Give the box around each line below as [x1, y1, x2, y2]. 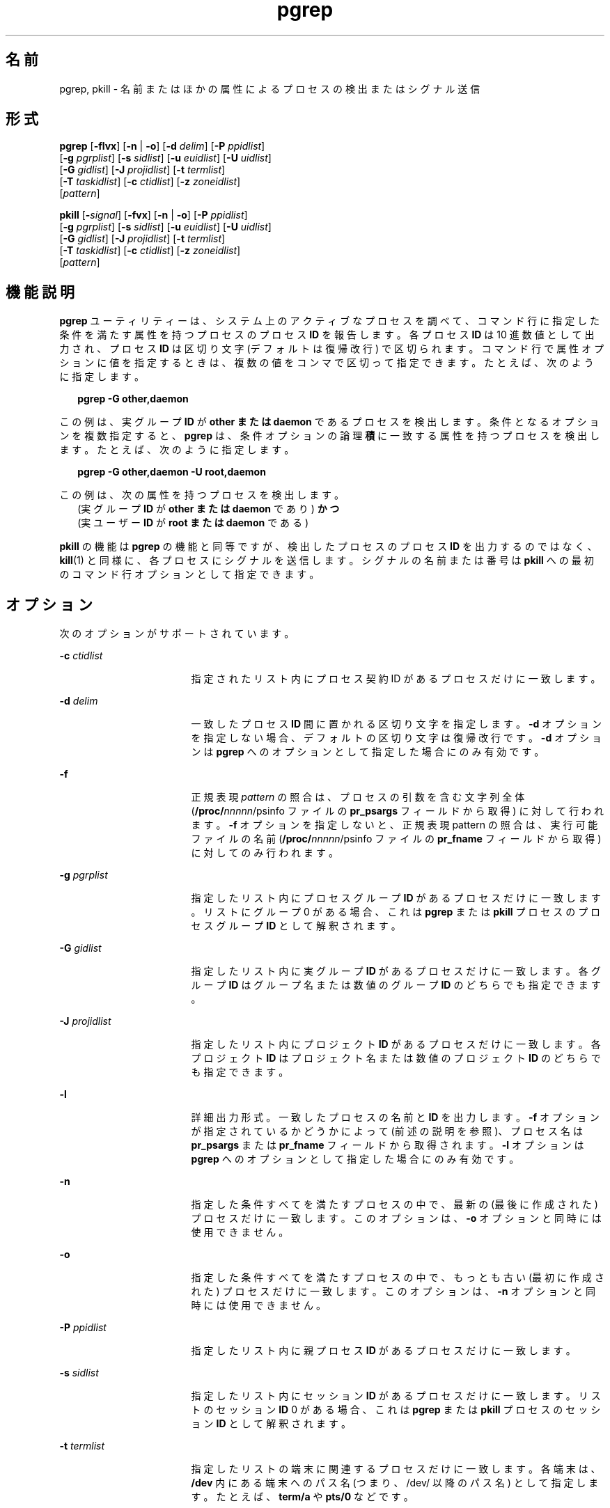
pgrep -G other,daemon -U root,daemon [77, 466, 266, 478]
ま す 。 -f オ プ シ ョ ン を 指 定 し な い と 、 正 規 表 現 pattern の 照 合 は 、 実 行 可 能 [191, 819, 598, 831]
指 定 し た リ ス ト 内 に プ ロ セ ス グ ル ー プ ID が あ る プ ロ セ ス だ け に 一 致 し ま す [191, 892, 601, 904]
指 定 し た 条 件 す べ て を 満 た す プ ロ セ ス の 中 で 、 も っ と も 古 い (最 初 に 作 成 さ [191, 1271, 604, 1284]
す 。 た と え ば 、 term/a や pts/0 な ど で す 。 [191, 1491, 414, 1503]
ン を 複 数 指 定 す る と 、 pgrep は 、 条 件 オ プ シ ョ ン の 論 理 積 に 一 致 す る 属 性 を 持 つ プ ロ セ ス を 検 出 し [59, 430, 600, 442]
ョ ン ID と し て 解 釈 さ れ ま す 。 [191, 1417, 351, 1430]
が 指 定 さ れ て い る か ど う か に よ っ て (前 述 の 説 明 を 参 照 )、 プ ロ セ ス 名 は [191, 1125, 583, 1138]
